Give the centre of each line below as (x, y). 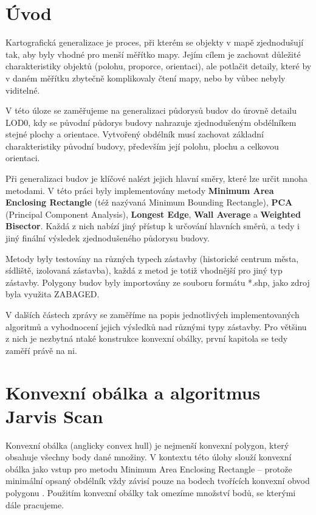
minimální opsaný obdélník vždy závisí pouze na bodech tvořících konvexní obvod (158, 481)
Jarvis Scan (54, 416)
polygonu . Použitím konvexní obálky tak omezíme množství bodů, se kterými (151, 493)
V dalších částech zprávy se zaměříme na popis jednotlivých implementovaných (153, 314)
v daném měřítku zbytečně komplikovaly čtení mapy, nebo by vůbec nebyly (146, 78)
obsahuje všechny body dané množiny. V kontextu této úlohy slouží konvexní (149, 457)
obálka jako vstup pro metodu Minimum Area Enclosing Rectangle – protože (149, 468)
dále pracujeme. (35, 504)
